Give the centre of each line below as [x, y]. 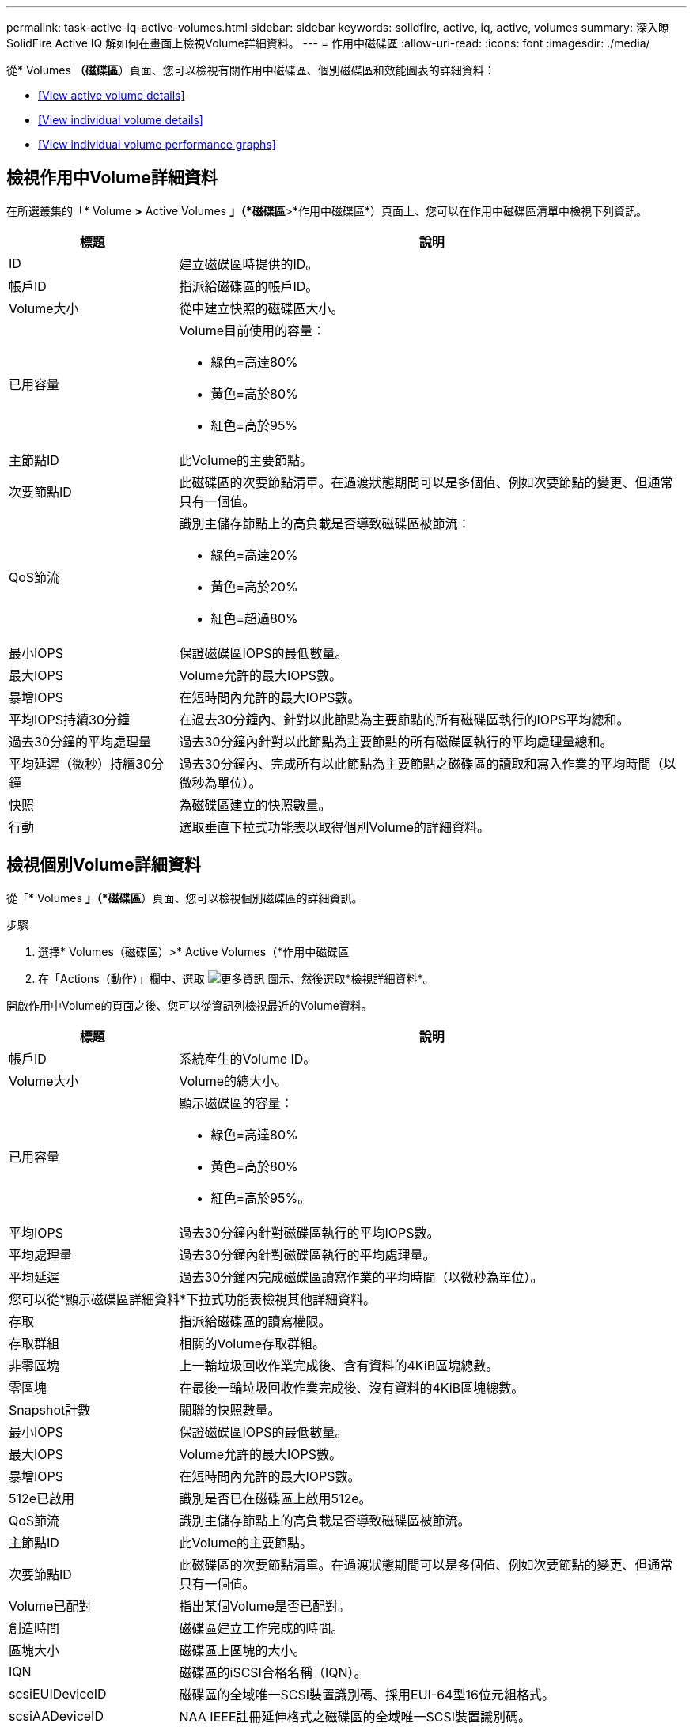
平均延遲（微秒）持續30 [80, 763]
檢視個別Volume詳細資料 [104, 865]
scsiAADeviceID [56, 1716]
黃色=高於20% [254, 586]
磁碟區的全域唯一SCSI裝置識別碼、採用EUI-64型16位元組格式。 [367, 1694]
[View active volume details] [112, 95]
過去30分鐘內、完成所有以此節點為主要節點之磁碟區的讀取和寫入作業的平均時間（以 [428, 763]
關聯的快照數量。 [230, 1410]
